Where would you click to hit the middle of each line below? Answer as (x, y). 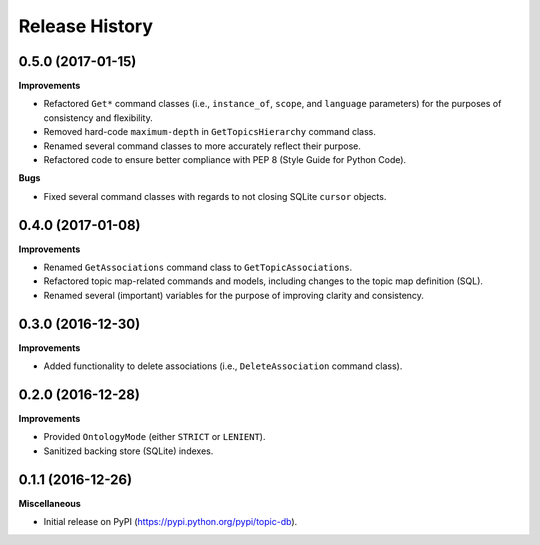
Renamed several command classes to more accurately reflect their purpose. (202, 146)
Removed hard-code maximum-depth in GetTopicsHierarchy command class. (210, 132)
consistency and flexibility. (98, 117)
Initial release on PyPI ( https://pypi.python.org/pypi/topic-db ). (170, 522)
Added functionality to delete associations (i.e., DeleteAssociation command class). (223, 366)
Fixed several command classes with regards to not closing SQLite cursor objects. (215, 196)
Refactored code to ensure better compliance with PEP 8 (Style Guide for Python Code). (225, 160)
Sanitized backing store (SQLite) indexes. (128, 451)
